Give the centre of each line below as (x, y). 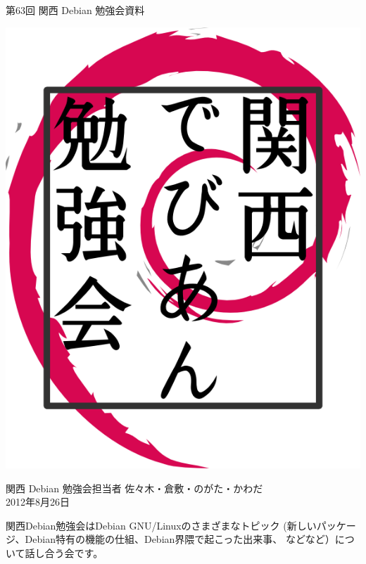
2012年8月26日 (38, 502)
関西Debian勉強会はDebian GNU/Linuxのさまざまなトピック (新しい (161, 525)
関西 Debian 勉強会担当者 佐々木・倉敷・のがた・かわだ (134, 488)
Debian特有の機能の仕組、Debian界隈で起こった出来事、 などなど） (180, 539)
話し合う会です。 (64, 552)
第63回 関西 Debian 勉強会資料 (75, 10)
